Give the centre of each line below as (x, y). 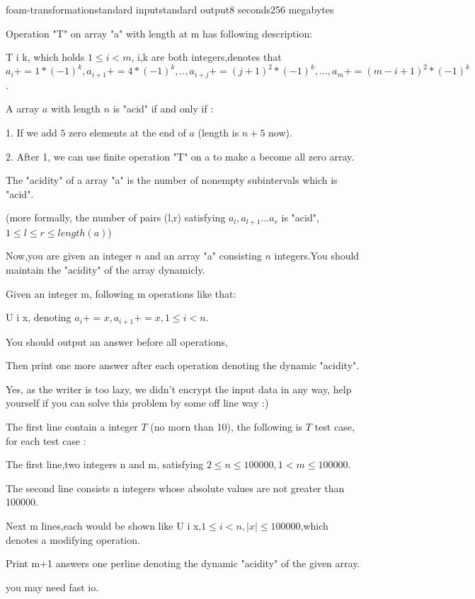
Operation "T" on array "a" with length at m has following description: (159, 33)
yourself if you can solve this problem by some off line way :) (137, 403)
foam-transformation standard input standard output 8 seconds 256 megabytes (170, 9)
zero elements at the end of (127, 132)
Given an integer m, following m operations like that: (121, 293)
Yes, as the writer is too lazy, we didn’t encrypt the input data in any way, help (179, 389)
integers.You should (317, 256)
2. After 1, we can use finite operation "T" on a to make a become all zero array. (180, 156)
